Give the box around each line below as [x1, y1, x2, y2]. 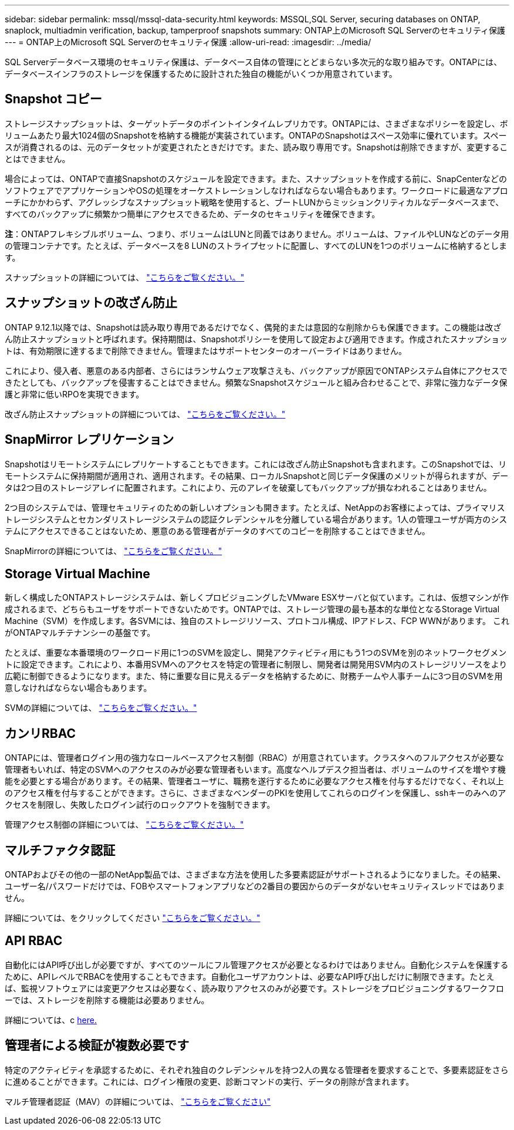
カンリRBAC [5, 726, 76, 741]
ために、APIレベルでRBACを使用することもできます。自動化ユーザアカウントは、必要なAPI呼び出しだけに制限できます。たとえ [5, 971, 495, 981]
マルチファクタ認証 [5, 842, 116, 858]
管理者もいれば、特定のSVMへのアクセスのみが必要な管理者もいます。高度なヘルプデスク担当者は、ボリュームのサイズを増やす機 [5, 764, 506, 775]
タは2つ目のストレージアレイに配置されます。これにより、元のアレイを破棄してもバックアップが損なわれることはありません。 [5, 482, 492, 493]
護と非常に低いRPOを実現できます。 [5, 389, 144, 399]
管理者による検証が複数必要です [5, 1038, 190, 1053]
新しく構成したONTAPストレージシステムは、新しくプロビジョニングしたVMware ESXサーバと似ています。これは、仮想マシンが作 [5, 592, 509, 603]
